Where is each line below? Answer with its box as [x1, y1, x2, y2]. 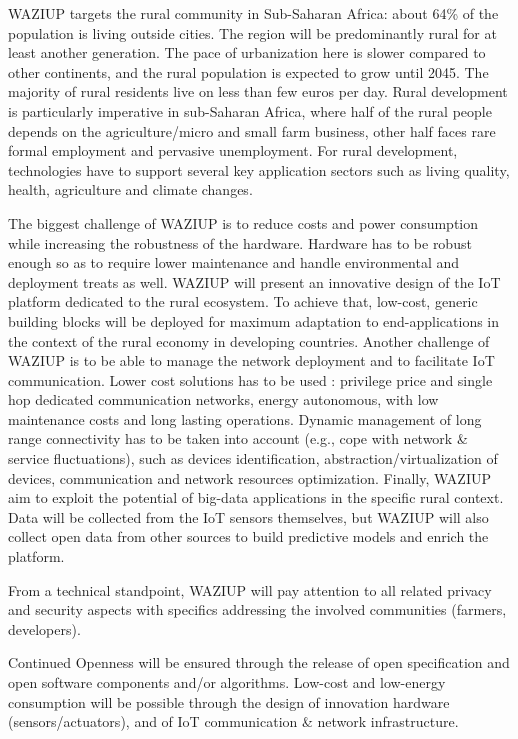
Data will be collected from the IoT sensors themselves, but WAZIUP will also [8, 506, 489, 527]
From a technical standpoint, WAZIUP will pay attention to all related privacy [8, 579, 492, 600]
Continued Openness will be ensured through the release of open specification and [8, 652, 510, 673]
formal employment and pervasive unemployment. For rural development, [8, 140, 458, 161]
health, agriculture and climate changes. [8, 179, 253, 200]
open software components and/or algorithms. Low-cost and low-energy [8, 672, 446, 692]
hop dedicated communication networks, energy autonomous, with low [8, 389, 439, 410]
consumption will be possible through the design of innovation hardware [8, 691, 450, 712]
